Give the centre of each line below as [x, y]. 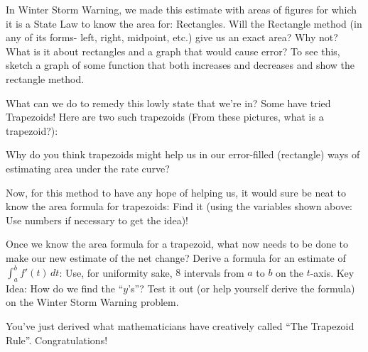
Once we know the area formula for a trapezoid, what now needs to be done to [177, 244]
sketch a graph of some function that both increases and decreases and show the [180, 65]
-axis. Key [332, 272]
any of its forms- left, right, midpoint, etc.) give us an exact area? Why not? [172, 37]
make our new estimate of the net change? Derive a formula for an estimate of [176, 257]
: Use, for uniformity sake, [116, 272]
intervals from [214, 272]
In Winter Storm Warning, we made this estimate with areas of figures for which [182, 9]
